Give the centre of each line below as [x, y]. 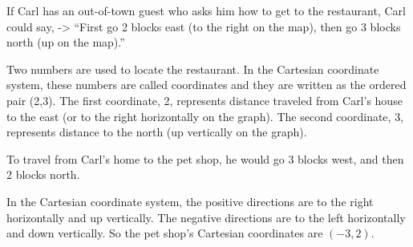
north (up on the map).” [66, 42]
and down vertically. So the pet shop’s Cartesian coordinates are [165, 233]
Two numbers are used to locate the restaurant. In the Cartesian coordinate [193, 69]
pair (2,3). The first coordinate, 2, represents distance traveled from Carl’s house [204, 100]
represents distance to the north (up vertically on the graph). [157, 132]
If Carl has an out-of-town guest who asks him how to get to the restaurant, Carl [206, 10]
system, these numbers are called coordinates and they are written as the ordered [206, 85]
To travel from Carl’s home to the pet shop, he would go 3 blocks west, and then [205, 158]
